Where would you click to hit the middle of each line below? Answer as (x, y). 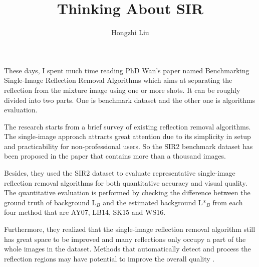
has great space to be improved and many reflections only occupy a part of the (125, 239)
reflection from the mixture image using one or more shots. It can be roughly (122, 90)
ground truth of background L (50, 202)
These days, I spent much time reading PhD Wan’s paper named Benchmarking (127, 70)
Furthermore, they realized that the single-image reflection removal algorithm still (130, 229)
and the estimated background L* (155, 202)
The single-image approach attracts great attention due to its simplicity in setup (127, 136)
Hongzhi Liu (130, 32)
